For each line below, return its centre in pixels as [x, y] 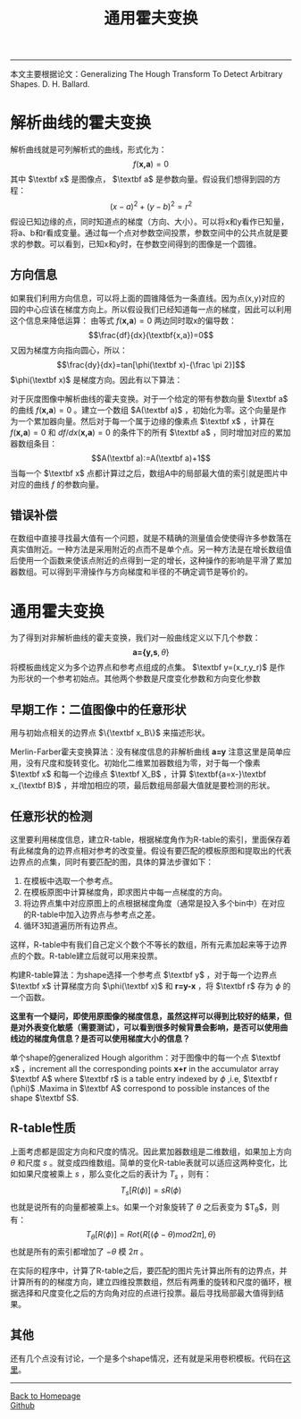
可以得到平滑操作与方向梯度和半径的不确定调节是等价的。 [146, 572]
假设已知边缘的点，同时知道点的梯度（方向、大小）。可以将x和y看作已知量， [150, 221]
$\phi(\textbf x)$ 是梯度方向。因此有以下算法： [96, 379]
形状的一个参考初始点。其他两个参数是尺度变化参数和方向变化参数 [139, 679]
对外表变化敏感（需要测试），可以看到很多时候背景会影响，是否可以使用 [149, 1027]
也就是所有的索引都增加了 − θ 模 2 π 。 [79, 1251]
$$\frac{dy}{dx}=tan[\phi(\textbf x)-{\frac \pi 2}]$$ [151, 364]
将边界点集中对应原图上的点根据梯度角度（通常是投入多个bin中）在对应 [154, 903]
